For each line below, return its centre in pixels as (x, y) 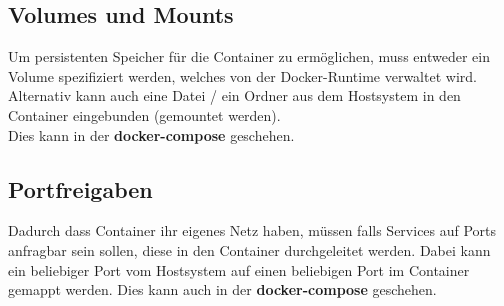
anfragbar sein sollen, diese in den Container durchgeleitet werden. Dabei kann (249, 249)
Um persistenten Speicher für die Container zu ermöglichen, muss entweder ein (249, 56)
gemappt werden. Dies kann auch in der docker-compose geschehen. (222, 289)
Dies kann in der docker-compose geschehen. (151, 134)
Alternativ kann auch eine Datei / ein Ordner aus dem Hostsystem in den (234, 95)
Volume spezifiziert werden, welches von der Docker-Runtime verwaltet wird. (242, 75)
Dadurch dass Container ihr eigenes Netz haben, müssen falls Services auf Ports (252, 230)
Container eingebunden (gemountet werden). (144, 114)
